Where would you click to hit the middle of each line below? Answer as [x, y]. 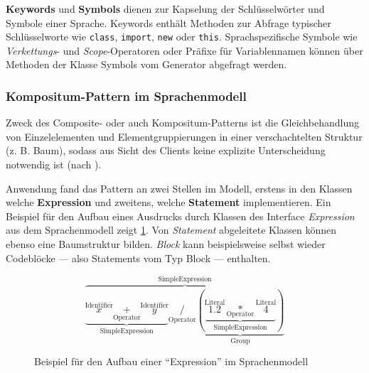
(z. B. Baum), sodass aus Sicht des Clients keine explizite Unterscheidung [166, 150]
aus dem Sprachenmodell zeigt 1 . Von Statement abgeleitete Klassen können [171, 230]
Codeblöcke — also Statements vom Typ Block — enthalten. [138, 258]
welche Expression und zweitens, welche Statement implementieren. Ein [169, 202]
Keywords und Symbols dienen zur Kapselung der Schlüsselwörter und [165, 9]
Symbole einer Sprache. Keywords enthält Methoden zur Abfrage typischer [169, 22]
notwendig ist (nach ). [54, 164]
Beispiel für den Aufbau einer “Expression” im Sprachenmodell [171, 361]
